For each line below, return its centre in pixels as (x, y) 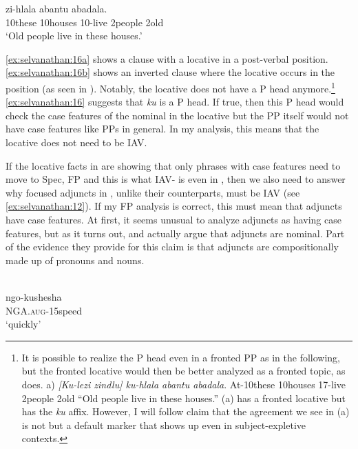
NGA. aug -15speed (44, 310)
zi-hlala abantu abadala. (56, 8)
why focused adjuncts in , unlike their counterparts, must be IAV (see (153, 192)
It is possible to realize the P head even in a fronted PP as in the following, (181, 357)
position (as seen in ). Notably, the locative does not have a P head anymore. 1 (170, 87)
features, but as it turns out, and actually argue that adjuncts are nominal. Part (175, 233)
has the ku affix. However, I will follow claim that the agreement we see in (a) (186, 411)
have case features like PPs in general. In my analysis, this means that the (162, 129)
